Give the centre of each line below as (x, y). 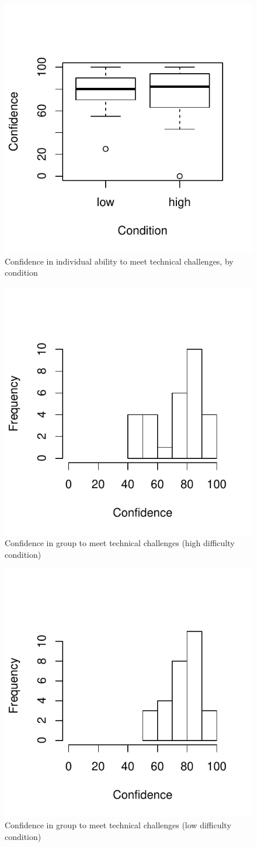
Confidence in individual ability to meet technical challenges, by (119, 261)
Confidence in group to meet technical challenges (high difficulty (120, 543)
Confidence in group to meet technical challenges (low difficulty (118, 825)
